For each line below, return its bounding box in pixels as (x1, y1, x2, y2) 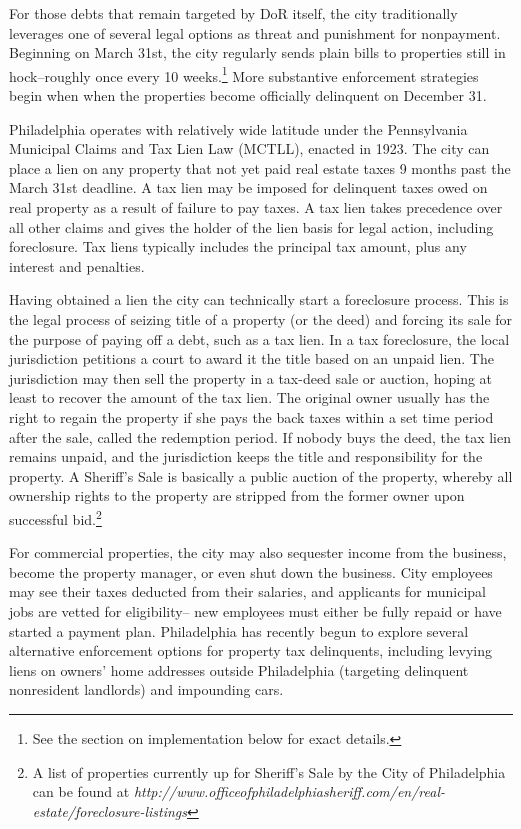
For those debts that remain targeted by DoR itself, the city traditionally (9, 3, 458, 23)
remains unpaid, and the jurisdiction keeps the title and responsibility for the (9, 446, 483, 467)
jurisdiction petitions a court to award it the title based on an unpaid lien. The (9, 348, 494, 369)
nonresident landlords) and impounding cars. (9, 679, 284, 700)
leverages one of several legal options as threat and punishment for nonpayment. (9, 22, 501, 43)
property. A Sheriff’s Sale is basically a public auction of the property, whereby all (9, 465, 513, 486)
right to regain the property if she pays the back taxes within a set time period (9, 406, 494, 427)
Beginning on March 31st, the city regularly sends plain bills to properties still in (9, 42, 506, 63)
